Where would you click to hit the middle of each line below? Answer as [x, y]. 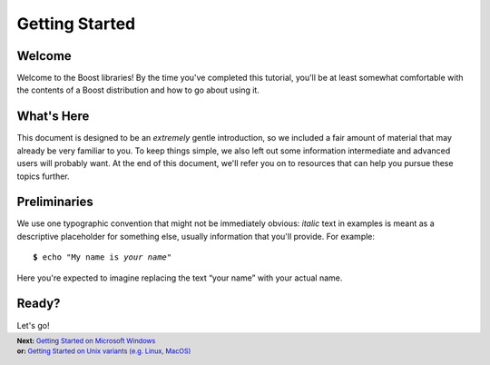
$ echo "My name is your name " [103, 257]
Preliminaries [55, 202]
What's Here [53, 117]
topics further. [43, 176]
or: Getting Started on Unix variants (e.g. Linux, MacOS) [104, 351]
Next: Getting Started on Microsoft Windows [86, 340]
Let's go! [33, 325]
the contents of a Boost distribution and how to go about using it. [138, 90]
